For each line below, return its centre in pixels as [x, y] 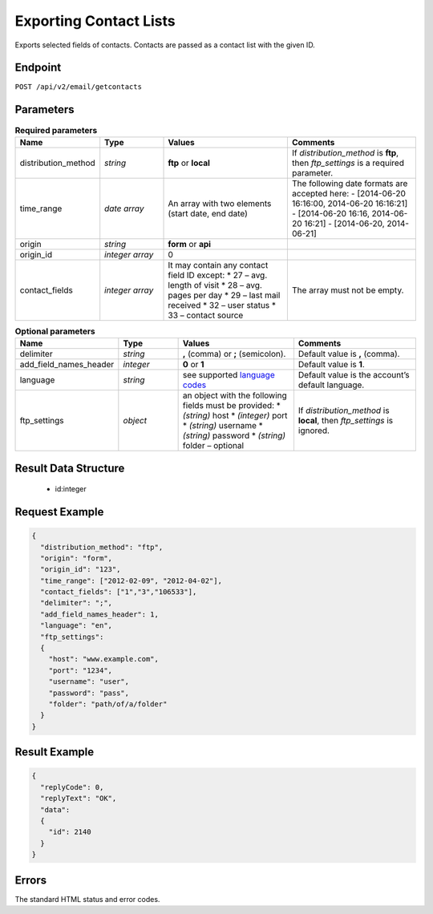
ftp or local [189, 163]
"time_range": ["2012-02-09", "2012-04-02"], [131, 580]
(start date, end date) [208, 213]
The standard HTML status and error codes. [87, 899]
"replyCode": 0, [72, 787]
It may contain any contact [218, 265]
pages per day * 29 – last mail [224, 295]
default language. [331, 385]
